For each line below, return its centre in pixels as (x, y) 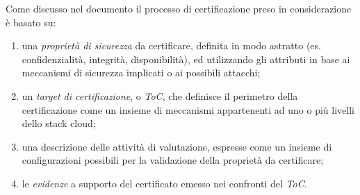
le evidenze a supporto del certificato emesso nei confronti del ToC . (164, 183)
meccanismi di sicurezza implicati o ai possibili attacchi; (141, 73)
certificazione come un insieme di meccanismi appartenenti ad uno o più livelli (188, 109)
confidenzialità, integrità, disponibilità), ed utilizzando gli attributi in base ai (186, 59)
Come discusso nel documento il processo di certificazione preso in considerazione (179, 8)
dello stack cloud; (59, 123)
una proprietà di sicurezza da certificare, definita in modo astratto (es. (171, 45)
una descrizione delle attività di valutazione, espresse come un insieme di (177, 146)
